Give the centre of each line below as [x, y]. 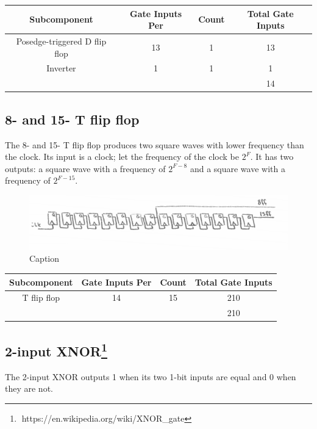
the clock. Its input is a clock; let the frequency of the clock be [122, 157]
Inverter [61, 68]
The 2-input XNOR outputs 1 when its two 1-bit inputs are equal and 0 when [151, 376]
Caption [45, 258]
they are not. [29, 388]
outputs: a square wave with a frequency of [85, 168]
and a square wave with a [237, 168]
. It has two [272, 157]
